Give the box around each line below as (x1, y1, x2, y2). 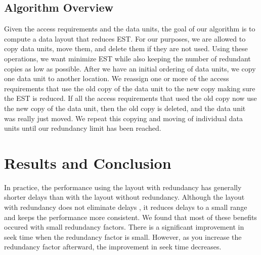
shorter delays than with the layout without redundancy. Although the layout (4, 192, 245, 202)
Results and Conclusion (4, 152, 171, 173)
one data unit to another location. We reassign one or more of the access (4, 73, 229, 84)
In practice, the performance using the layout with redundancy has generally (4, 181, 242, 192)
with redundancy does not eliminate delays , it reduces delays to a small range (4, 202, 247, 212)
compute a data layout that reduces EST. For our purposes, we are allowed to (4, 33, 246, 44)
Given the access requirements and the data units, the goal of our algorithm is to (4, 23, 255, 34)
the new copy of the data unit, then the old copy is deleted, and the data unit (4, 102, 246, 113)
